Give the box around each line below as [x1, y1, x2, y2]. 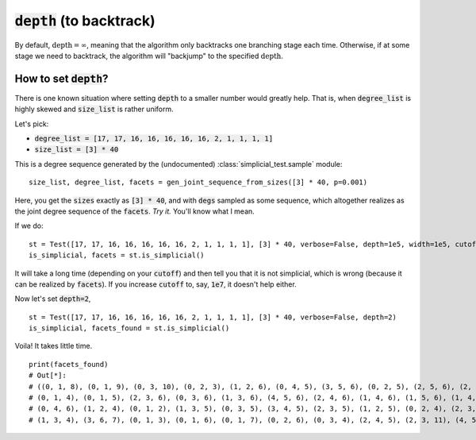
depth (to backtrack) [14, 12, 155, 29]
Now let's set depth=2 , [14, 294, 91, 303]
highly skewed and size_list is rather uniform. [14, 104, 174, 114]
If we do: [14, 221, 44, 230]
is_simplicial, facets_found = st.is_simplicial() [29, 324, 230, 333]
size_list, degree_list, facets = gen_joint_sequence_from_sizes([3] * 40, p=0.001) [29, 178, 368, 187]
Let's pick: [14, 119, 49, 129]
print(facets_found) [29, 360, 109, 369]
